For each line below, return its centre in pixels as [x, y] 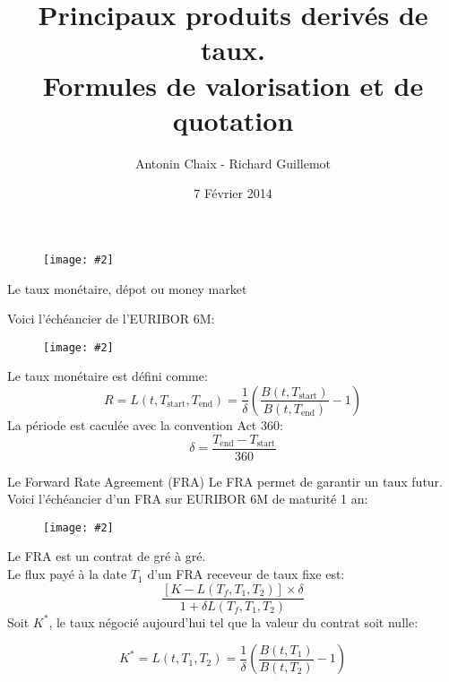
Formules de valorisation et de [233, 85]
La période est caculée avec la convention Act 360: [145, 424]
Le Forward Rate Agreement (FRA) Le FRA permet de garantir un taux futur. [225, 481]
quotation [233, 120]
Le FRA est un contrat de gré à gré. [107, 556]
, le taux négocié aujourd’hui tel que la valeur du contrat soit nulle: [233, 622]
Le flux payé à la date [67, 574]
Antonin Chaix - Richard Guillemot [233, 163]
